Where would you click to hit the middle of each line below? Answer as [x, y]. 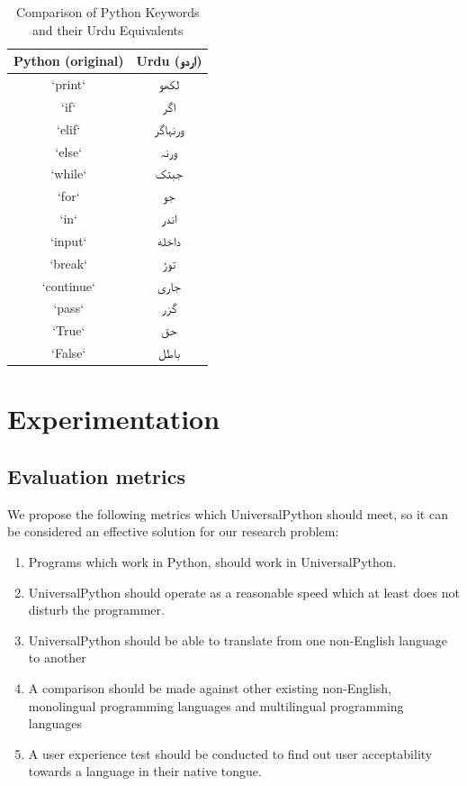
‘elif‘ [69, 128]
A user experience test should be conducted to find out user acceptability [230, 753]
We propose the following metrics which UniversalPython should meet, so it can [228, 513]
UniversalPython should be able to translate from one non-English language [238, 640]
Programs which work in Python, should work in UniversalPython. [212, 562]
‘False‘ [69, 353]
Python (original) [69, 61]
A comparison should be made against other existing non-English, [210, 687]
